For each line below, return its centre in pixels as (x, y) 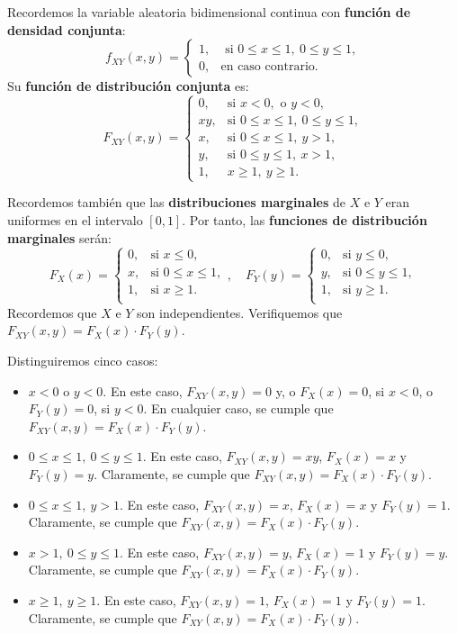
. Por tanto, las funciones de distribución (305, 220)
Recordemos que (52, 312)
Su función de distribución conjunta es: (128, 86)
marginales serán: (59, 237)
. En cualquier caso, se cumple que (238, 408)
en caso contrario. (269, 66)
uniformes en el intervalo (75, 220)
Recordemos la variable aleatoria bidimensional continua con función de (209, 12)
